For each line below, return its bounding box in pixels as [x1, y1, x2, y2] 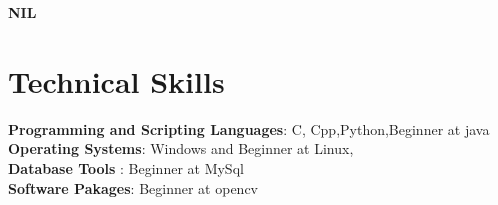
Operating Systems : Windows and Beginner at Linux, [8, 138, 354, 159]
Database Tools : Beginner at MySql [8, 157, 244, 178]
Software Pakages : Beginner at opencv [8, 177, 259, 198]
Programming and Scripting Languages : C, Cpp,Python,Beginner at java [8, 118, 490, 139]
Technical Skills [8, 60, 225, 101]
